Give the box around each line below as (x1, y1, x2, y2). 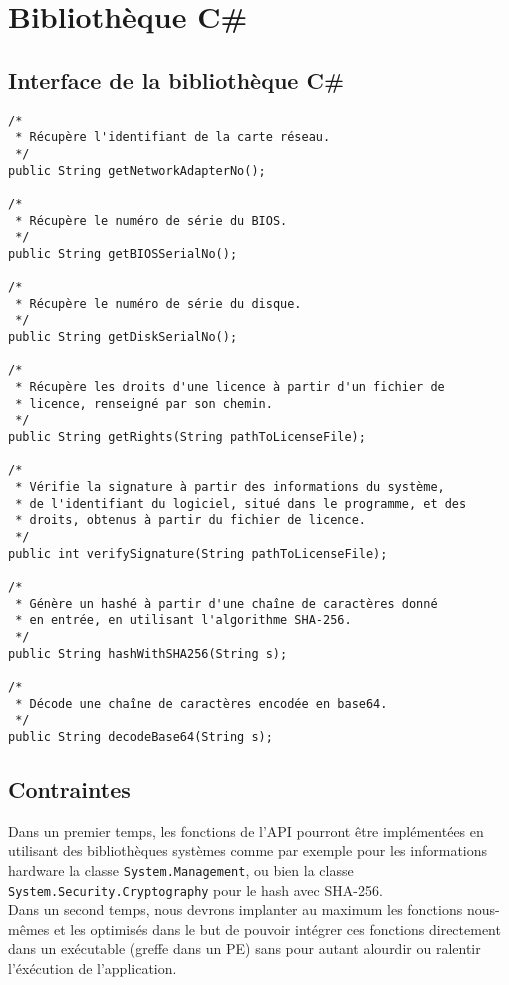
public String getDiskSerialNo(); (8, 330, 238, 345)
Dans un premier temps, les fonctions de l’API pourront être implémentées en (8, 820, 484, 841)
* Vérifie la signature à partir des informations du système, (15, 480, 445, 495)
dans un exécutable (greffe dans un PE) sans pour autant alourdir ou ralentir (8, 938, 481, 959)
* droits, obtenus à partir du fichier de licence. (15, 513, 366, 528)
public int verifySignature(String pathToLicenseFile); (8, 546, 388, 561)
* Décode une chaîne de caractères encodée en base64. (15, 696, 388, 711)
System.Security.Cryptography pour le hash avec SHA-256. (8, 879, 383, 900)
